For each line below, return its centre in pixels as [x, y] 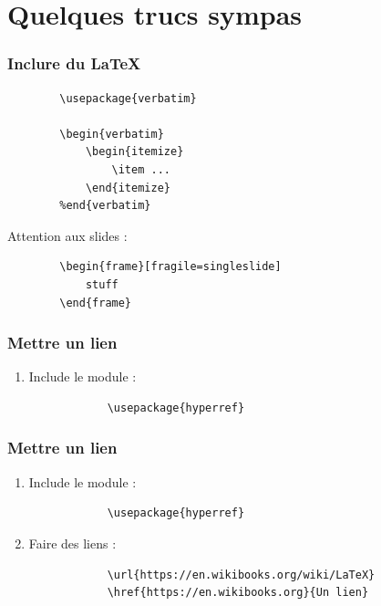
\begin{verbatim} [112, 134]
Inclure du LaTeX [74, 63]
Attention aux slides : [67, 235]
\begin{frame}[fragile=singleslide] [170, 267]
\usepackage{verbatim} [128, 98]
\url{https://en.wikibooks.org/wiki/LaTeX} [241, 575]
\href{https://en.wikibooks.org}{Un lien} [238, 593]
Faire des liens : [72, 543]
